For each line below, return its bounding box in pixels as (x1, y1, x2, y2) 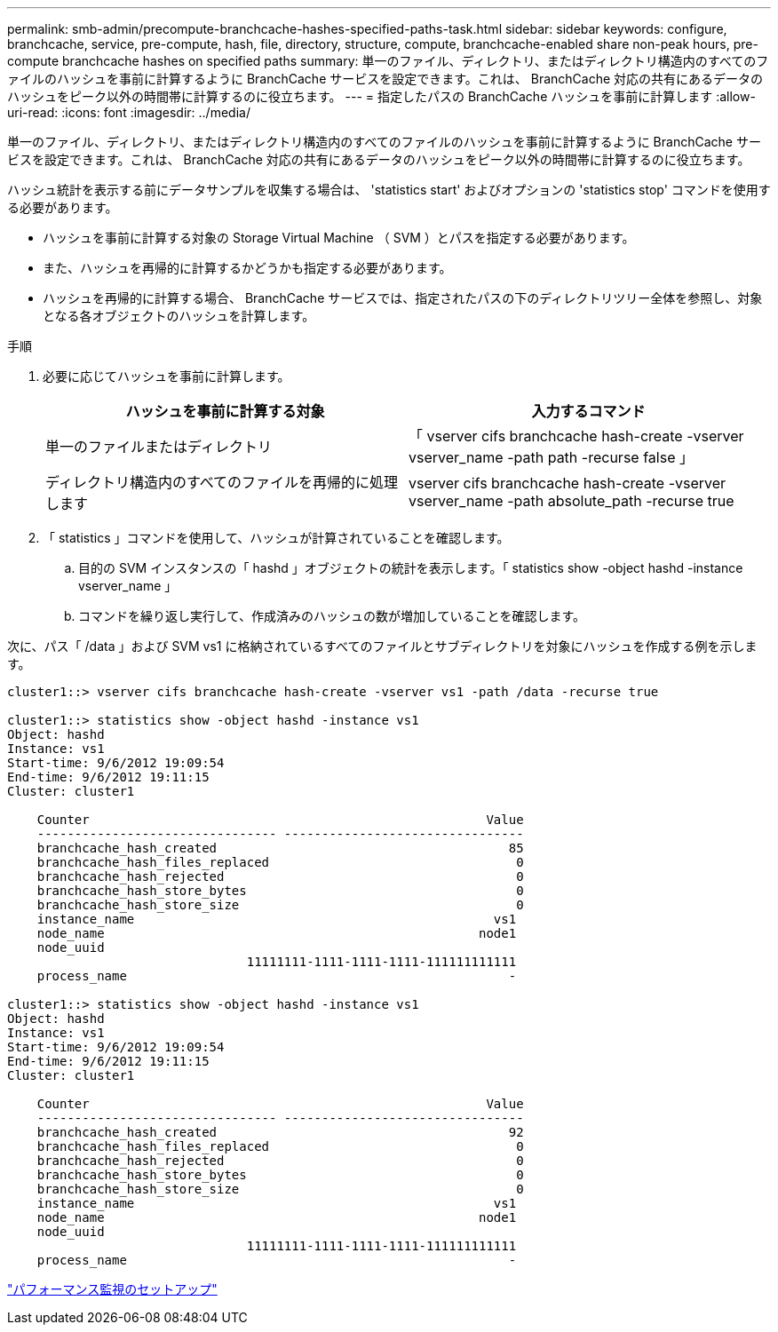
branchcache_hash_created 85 (36, 841, 524, 855)
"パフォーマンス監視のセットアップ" (7, 1281, 218, 1296)
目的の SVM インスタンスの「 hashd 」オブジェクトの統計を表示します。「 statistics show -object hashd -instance (78, 560, 743, 575)
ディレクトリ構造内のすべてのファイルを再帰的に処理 (45, 473, 399, 491)
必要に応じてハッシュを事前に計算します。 (43, 369, 290, 384)
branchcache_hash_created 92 (36, 1125, 524, 1139)
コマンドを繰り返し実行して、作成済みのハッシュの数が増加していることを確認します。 (78, 608, 586, 623)
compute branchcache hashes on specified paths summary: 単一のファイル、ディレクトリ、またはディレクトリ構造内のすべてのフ (7, 53, 769, 68)
